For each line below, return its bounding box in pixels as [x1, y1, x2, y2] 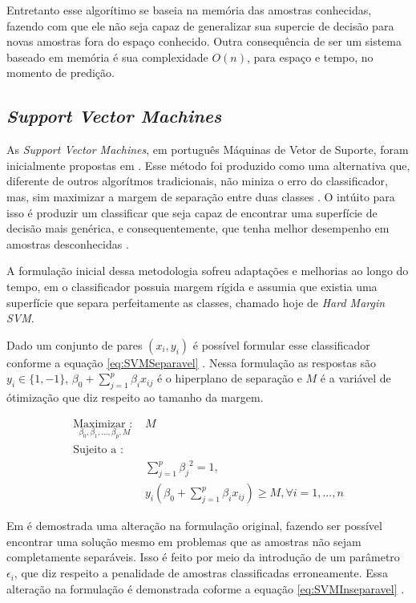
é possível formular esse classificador [192, 336, 370, 353]
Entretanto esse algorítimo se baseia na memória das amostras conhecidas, [6, 2, 372, 18]
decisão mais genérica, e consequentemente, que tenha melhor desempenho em [6, 220, 390, 237]
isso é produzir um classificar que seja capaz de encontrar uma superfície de [6, 204, 378, 221]
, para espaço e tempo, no [247, 48, 374, 65]
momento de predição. [6, 64, 115, 81]
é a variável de [320, 370, 391, 386]
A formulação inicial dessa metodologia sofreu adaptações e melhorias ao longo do [6, 262, 409, 279]
